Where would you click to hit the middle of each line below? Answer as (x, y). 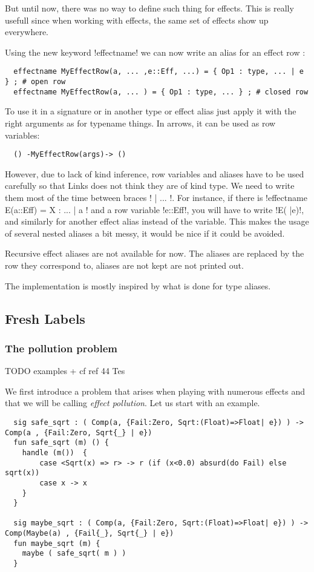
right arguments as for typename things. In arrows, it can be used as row (140, 123)
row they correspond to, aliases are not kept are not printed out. (124, 265)
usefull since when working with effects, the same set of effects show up (137, 20)
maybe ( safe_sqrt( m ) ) (74, 554)
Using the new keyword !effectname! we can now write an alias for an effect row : (155, 52)
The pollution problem (61, 348)
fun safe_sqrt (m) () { (61, 443)
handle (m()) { (55, 452)
